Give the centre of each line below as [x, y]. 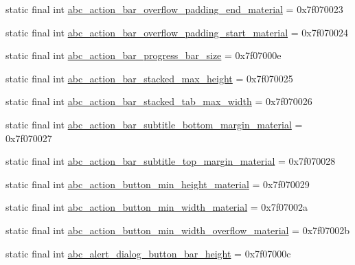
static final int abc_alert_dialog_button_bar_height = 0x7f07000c [148, 253]
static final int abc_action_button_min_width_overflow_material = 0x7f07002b [178, 230]
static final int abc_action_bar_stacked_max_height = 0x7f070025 [149, 78]
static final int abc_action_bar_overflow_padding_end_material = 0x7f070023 [174, 9]
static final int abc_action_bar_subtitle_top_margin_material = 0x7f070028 [171, 161]
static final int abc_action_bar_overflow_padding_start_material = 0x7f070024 [177, 32]
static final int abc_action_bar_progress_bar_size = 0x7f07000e [144, 55]
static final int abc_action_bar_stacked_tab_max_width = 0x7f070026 [159, 101]
